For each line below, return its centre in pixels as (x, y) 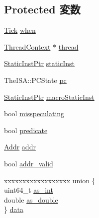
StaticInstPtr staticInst (40, 63)
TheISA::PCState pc (35, 80)
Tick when (20, 30)
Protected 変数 (42, 9)
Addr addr (20, 147)
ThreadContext (27, 46)
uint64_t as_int (29, 190)
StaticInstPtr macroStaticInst (49, 97)
